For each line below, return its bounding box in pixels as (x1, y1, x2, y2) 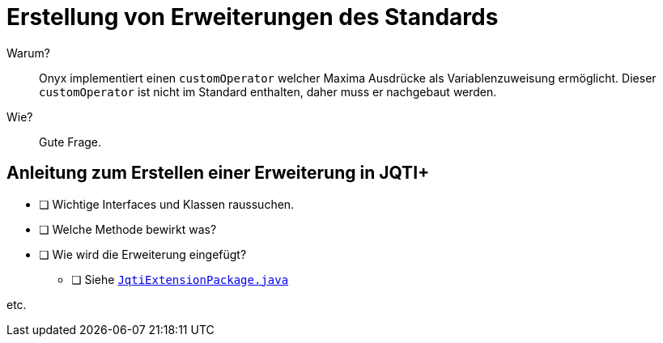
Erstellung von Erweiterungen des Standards (6, 3, 499, 31)
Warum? (6, 45, 50, 60)
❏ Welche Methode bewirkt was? (39, 222, 217, 236)
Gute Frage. (39, 134, 102, 149)
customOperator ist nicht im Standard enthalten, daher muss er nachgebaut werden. (39, 84, 497, 99)
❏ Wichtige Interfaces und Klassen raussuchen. (39, 197, 295, 211)
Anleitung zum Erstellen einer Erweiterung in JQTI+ (6, 163, 430, 184)
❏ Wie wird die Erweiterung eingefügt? (39, 247, 247, 261)
